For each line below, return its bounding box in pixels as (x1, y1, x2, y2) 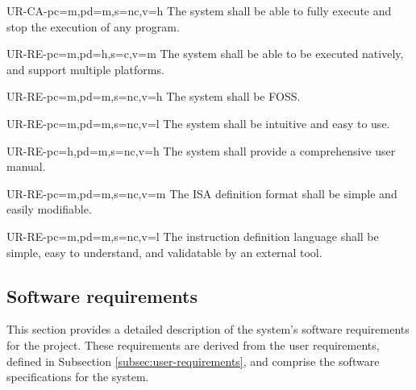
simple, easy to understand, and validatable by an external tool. (6, 243, 322, 260)
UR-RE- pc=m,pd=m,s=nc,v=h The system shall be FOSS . (6, 88, 301, 105)
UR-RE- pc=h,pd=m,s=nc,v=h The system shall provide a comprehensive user (6, 142, 396, 159)
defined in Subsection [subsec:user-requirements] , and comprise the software (6, 352, 380, 369)
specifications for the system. (6, 368, 149, 385)
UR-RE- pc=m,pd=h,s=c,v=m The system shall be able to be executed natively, (6, 45, 404, 62)
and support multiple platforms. (6, 60, 164, 77)
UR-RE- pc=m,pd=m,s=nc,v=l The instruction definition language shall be (6, 227, 379, 244)
